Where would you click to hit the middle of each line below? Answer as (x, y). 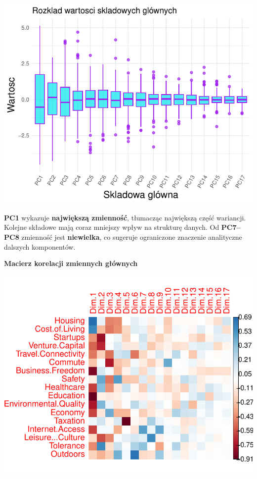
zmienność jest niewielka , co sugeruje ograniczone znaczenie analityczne (132, 237)
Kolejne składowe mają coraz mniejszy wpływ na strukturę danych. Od (112, 227)
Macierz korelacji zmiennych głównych (71, 263)
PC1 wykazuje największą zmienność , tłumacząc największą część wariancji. (125, 217)
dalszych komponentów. (40, 246)
